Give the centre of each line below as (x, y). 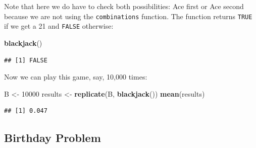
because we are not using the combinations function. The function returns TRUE (128, 16)
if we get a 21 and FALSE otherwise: (59, 26)
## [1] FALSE (26, 60)
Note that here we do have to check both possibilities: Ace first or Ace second (124, 6)
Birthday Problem (53, 138)
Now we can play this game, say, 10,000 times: (76, 77)
